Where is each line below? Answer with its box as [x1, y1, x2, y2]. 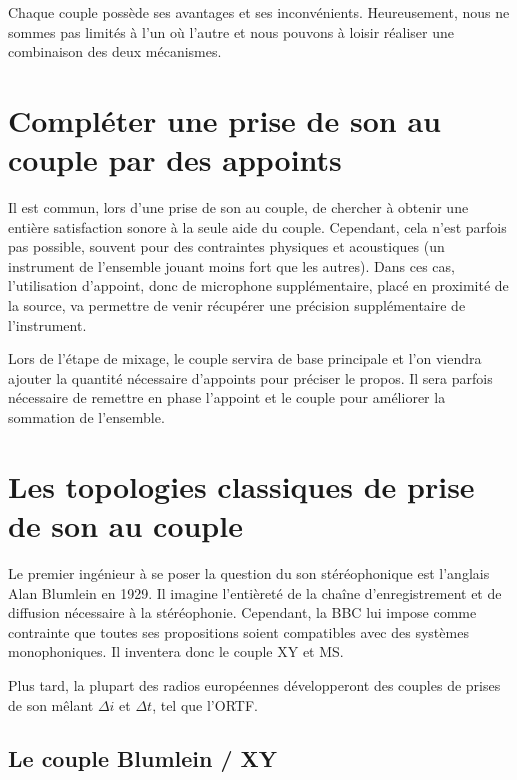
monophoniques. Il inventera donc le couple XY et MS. [8, 641, 344, 662]
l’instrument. [8, 314, 87, 335]
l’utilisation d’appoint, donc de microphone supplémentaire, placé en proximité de [8, 275, 509, 296]
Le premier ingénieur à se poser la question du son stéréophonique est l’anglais [8, 562, 490, 583]
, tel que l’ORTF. [152, 694, 258, 715]
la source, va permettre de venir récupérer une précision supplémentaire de [8, 295, 466, 316]
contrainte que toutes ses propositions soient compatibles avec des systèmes [8, 621, 469, 642]
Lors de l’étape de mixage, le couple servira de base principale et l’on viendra [8, 348, 482, 369]
